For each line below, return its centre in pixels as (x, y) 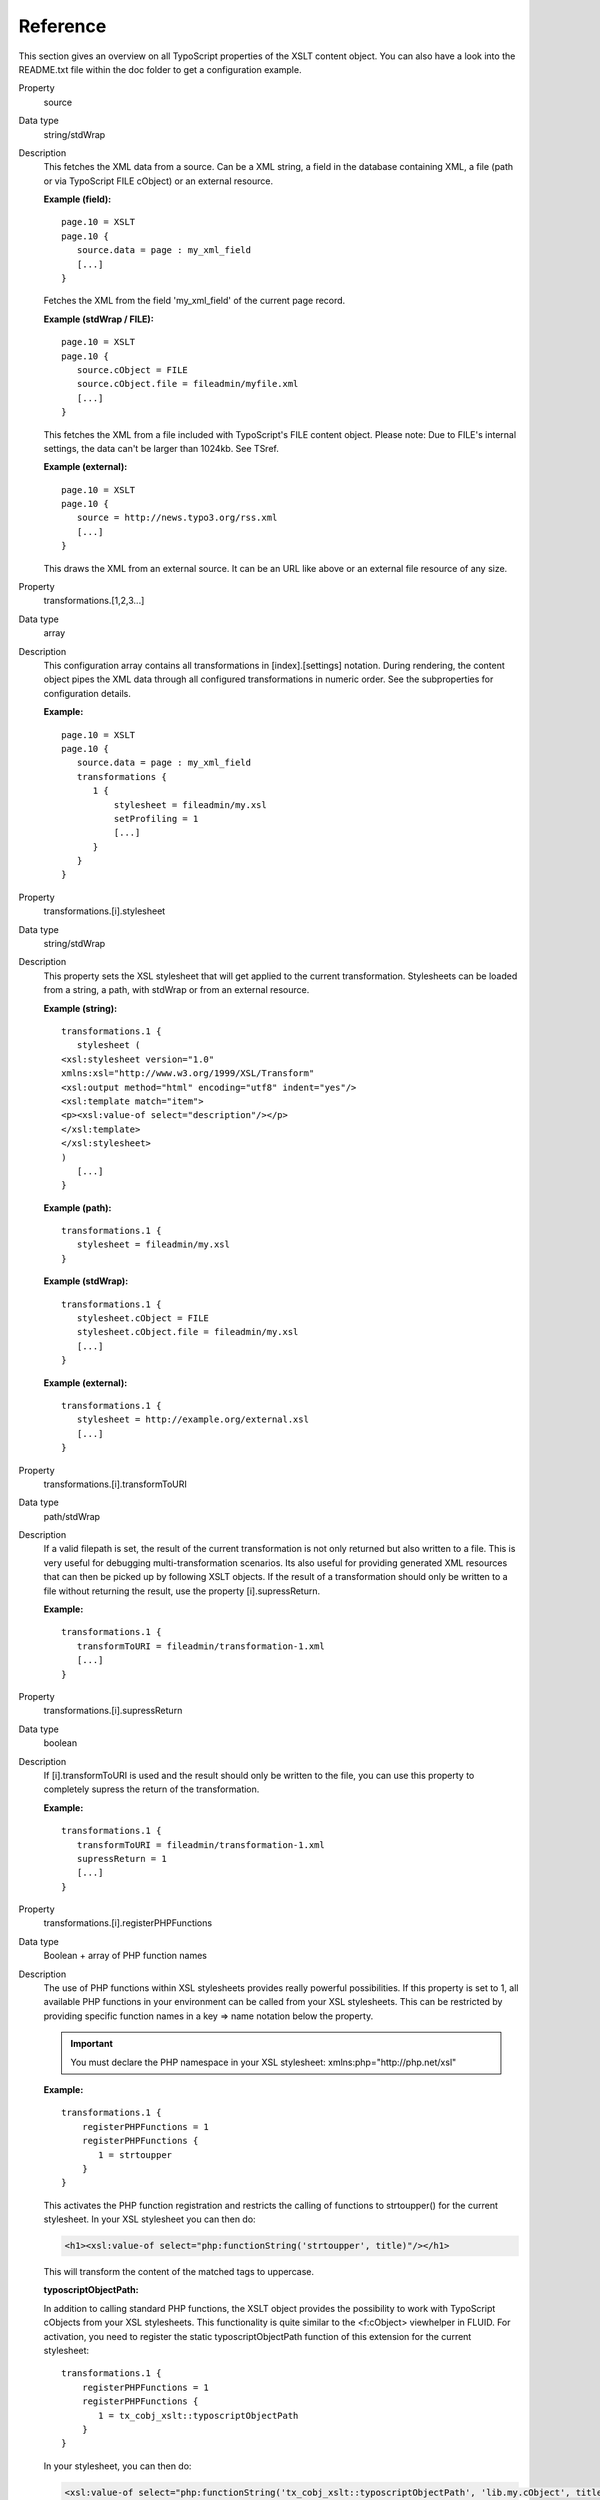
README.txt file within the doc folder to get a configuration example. (160, 69)
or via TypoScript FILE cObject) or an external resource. (158, 181)
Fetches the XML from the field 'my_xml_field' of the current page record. (194, 301)
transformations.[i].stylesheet (104, 911)
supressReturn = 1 (121, 1858)
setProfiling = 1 (156, 818)
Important (92, 2044)
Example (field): (77, 199)
